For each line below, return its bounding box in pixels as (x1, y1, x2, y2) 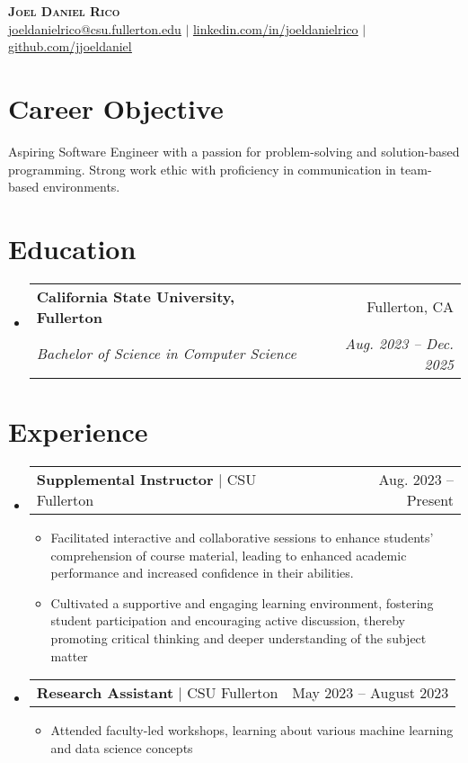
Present (406, 489, 454, 510)
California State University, (36, 285, 235, 307)
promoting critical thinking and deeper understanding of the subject (50, 628, 427, 647)
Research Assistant (36, 682, 174, 704)
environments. (42, 177, 120, 196)
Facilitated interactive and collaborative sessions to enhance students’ (50, 527, 434, 546)
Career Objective (8, 89, 224, 126)
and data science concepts (50, 738, 193, 757)
